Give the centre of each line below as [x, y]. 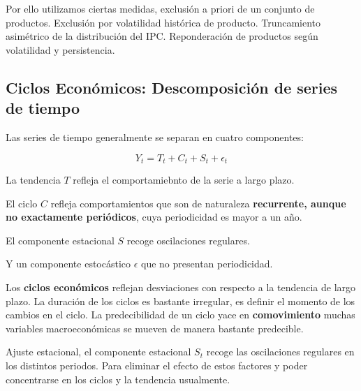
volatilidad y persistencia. [60, 49]
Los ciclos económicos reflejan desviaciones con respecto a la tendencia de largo [181, 287]
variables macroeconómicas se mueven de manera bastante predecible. [155, 328]
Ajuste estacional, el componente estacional [98, 352]
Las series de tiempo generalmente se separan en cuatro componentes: [155, 137]
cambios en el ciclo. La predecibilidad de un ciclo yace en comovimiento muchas [180, 315]
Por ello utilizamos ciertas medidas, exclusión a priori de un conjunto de [160, 8]
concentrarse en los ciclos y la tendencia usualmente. [118, 379]
